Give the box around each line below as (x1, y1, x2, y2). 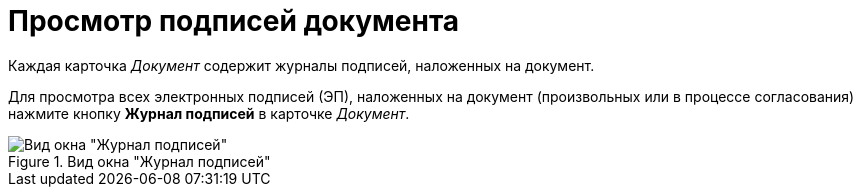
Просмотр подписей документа (8, 4, 460, 38)
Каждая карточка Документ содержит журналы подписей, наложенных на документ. (8, 56, 595, 74)
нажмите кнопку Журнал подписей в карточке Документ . (8, 104, 410, 122)
